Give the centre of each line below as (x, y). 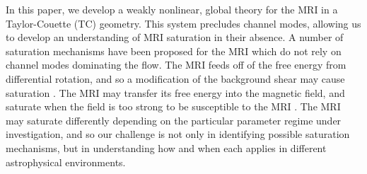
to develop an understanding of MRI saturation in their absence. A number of (175, 37)
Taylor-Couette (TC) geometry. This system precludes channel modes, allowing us (183, 23)
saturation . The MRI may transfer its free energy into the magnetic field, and (175, 92)
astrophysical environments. (66, 162)
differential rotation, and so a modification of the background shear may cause (175, 78)
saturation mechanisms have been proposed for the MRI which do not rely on (174, 51)
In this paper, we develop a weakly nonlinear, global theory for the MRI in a (172, 9)
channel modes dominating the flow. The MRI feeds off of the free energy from (176, 65)
